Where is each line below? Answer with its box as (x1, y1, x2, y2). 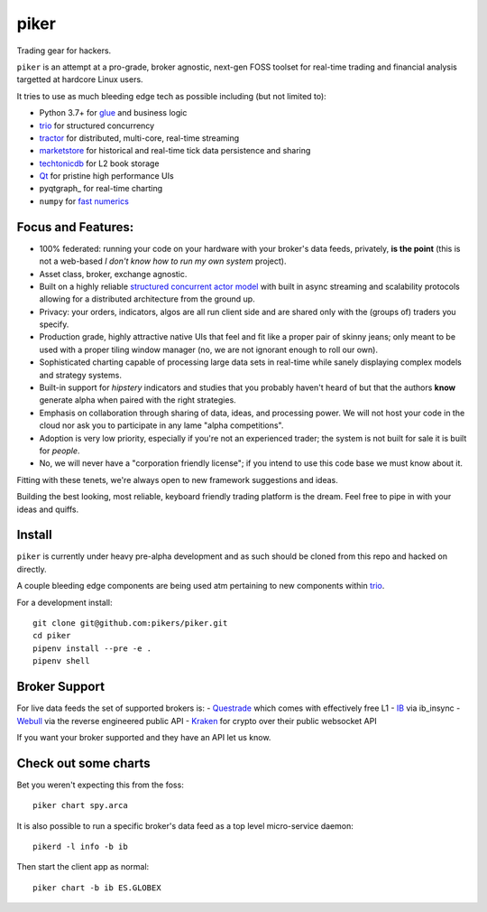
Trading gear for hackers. (16, 45, 112, 56)
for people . (39, 445, 80, 456)
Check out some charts (16, 755, 151, 771)
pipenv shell (32, 656, 90, 666)
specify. (39, 319, 69, 330)
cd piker (32, 630, 71, 641)
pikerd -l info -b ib (32, 841, 128, 852)
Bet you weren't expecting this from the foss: (16, 779, 184, 790)
